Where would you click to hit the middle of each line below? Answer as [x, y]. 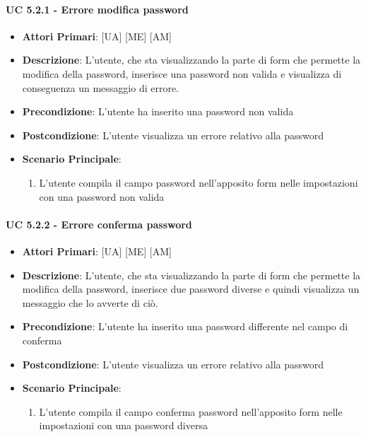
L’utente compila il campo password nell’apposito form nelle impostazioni [199, 182]
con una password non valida [102, 196]
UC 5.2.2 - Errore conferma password [99, 224]
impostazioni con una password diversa [123, 425]
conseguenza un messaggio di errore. [101, 87]
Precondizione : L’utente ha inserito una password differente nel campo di [185, 326]
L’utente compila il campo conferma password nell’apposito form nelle [191, 411]
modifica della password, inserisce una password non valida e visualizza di [182, 73]
